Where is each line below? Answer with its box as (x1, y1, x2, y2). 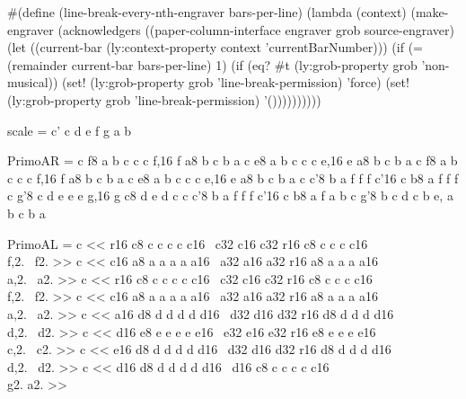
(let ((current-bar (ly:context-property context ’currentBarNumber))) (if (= (7, 38, 423, 57)
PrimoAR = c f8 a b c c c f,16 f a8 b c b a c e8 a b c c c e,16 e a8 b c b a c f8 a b (7, 151, 458, 170)
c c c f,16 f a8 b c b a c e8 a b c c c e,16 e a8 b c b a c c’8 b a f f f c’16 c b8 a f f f (7, 168, 459, 187)
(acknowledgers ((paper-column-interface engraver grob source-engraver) (57, 20, 454, 39)
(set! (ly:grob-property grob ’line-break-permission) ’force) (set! (62, 73, 409, 92)
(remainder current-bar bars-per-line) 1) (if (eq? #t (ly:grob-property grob (7, 55, 418, 74)
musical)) (7, 73, 58, 92)
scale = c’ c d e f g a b (7, 120, 132, 139)
